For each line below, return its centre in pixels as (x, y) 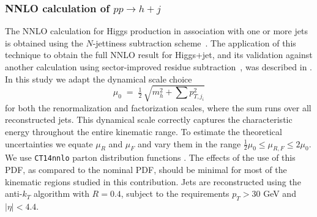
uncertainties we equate (49, 143)
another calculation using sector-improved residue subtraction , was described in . (159, 67)
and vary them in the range (189, 143)
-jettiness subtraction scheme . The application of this (194, 42)
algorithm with (61, 193)
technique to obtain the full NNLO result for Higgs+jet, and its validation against (159, 55)
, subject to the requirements (175, 193)
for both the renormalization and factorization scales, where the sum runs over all (158, 107)
